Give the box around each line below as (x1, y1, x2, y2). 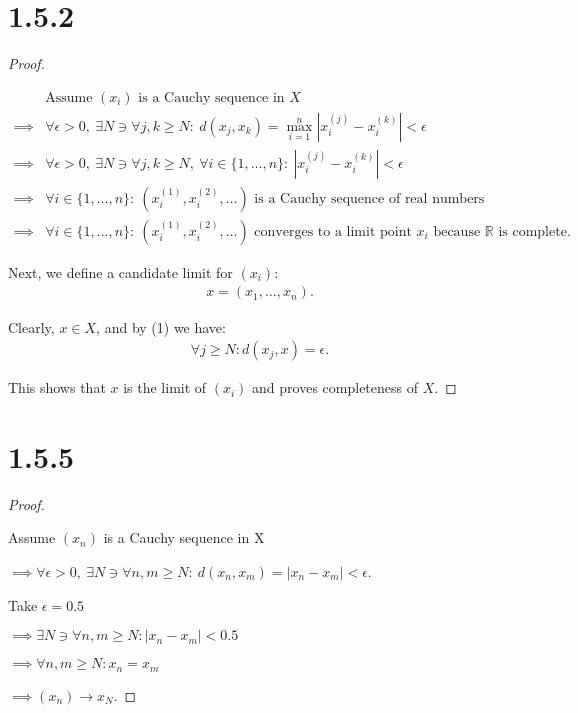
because (433, 224, 481, 239)
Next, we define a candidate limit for (8, 261, 233, 282)
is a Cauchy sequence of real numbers (254, 191, 485, 206)
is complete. (498, 224, 571, 239)
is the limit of (123, 377, 207, 398)
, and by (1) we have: (96, 316, 226, 337)
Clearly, (8, 316, 55, 337)
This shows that (8, 377, 106, 398)
